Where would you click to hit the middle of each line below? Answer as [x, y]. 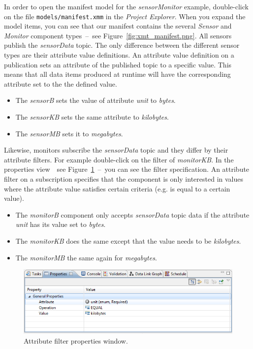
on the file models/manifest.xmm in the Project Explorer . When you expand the [125, 16]
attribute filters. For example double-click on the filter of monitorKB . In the [119, 159]
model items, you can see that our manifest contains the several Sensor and [118, 26]
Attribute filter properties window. [76, 340]
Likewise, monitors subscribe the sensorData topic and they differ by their [116, 150]
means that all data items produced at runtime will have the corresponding [117, 74]
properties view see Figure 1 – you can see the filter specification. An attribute [127, 169]
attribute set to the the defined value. [61, 83]
